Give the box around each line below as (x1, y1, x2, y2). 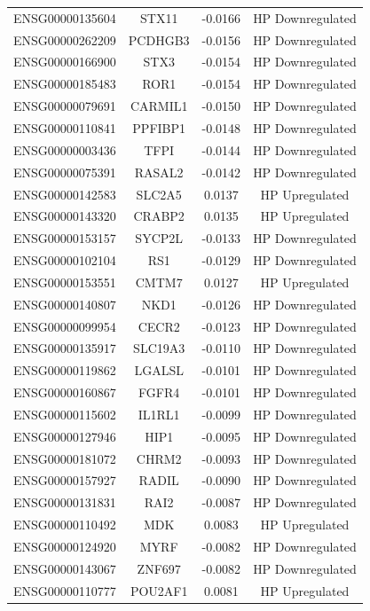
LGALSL (134, 361, 184, 380)
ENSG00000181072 (13, 449, 116, 467)
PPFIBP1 (132, 118, 186, 137)
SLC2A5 (136, 184, 182, 203)
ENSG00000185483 (13, 74, 116, 93)
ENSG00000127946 (13, 427, 116, 445)
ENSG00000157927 (13, 471, 116, 490)
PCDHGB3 (128, 30, 190, 49)
